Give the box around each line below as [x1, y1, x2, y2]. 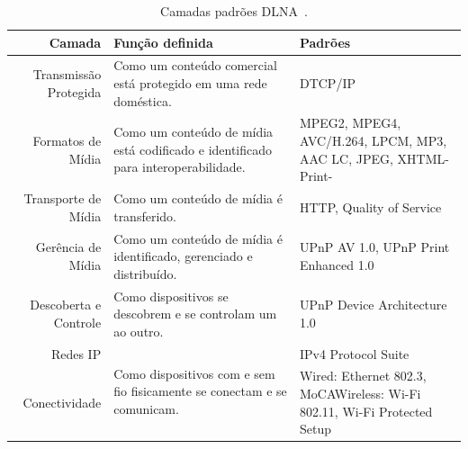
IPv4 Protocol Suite [299, 344, 409, 363]
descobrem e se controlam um [113, 304, 277, 323]
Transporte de [23, 189, 102, 208]
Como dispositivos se [113, 286, 229, 305]
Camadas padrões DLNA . [160, 2, 308, 20]
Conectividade [22, 392, 102, 411]
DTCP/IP [299, 74, 355, 93]
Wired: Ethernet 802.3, [299, 366, 427, 385]
